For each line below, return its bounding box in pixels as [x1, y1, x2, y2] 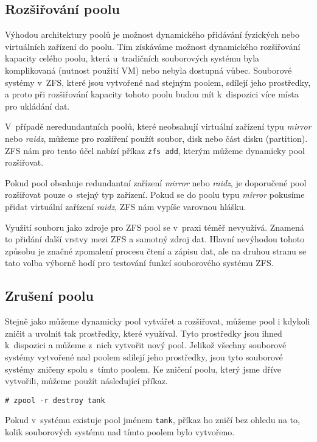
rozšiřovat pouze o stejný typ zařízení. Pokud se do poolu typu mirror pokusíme [5, 188, 305, 201]
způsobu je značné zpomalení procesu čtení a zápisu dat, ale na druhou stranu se [5, 244, 307, 257]
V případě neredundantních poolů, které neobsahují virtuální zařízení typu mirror [5, 120, 312, 133]
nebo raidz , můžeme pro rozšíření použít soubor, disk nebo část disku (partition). [5, 132, 308, 144]
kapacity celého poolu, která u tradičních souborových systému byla [5, 52, 260, 65]
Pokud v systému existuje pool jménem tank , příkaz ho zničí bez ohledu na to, [5, 413, 300, 426]
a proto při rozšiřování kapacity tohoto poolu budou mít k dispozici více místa [5, 88, 299, 100]
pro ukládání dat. [5, 99, 70, 112]
